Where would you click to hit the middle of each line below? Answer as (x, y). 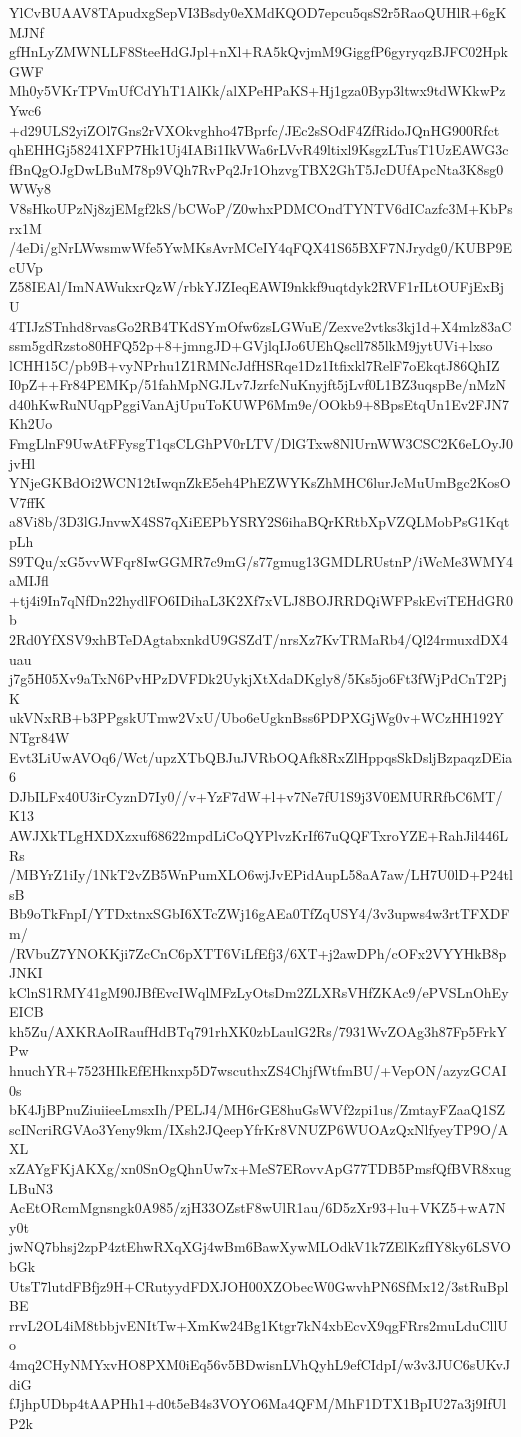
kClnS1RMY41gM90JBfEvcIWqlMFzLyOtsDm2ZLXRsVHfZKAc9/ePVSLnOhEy (259, 991)
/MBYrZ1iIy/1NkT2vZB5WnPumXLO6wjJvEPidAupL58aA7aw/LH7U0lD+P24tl (261, 874)
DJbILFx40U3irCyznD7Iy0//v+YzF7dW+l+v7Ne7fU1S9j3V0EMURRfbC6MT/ (256, 795)
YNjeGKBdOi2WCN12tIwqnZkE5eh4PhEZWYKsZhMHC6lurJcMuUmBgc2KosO (260, 482)
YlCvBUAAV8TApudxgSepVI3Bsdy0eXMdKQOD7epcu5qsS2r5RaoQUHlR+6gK (258, 12)
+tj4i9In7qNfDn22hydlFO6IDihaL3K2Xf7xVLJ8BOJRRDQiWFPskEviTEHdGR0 (261, 599)
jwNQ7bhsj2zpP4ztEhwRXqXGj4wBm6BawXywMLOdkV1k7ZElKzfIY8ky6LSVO (260, 1246)
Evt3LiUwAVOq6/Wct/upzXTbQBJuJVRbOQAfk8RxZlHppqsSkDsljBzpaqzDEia (261, 756)
